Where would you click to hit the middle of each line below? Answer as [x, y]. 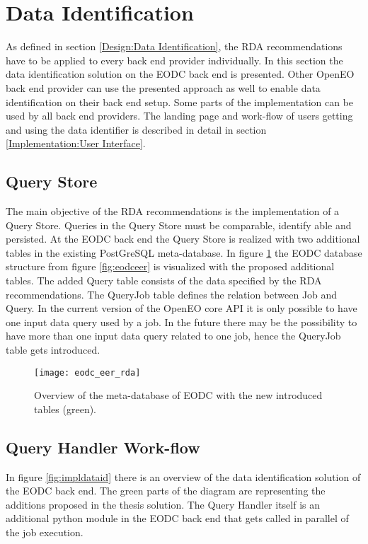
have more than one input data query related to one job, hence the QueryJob [173, 336]
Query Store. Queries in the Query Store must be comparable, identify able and [179, 225]
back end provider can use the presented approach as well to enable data [163, 87]
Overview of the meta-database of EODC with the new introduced [178, 395]
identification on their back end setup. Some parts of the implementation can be [180, 102]
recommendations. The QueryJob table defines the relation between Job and [172, 294]
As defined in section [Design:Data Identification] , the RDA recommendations [174, 46]
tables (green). [65, 409]
